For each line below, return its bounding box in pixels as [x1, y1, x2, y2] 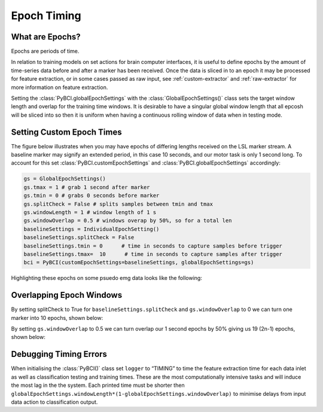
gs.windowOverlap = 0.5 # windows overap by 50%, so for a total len [23, 217, 232, 224]
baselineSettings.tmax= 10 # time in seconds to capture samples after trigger [23, 251, 282, 257]
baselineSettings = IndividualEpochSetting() [23, 225, 160, 233]
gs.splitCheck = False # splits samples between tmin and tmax [23, 200, 214, 207]
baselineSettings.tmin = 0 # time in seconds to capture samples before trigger [23, 242, 282, 249]
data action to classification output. [11, 398, 98, 405]
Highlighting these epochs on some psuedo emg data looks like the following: [11, 274, 203, 282]
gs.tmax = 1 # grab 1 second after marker [23, 184, 150, 191]
